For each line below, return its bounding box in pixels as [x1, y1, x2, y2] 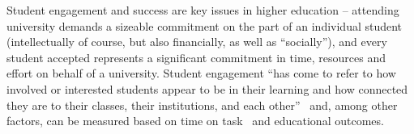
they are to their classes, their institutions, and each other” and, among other [6, 96, 398, 113]
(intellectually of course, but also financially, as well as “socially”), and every [6, 33, 387, 50]
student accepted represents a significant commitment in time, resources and [6, 48, 386, 65]
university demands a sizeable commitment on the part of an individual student [6, 17, 403, 34]
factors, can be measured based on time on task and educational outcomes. [6, 112, 384, 129]
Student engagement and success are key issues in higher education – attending [6, 2, 399, 18]
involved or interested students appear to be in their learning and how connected [6, 80, 408, 97]
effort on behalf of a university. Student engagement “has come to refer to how [6, 65, 396, 82]
